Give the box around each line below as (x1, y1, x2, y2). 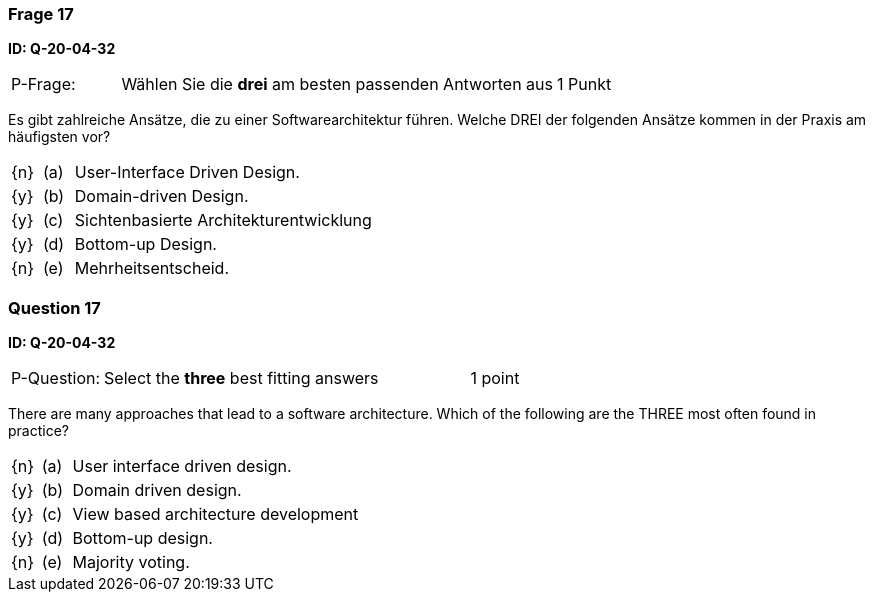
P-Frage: (11, 74, 76, 95)
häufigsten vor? (8, 128, 111, 146)
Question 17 (8, 297, 101, 318)
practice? (8, 422, 69, 440)
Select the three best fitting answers (104, 368, 379, 389)
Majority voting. (72, 552, 190, 573)
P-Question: (11, 368, 101, 389)
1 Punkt (557, 74, 612, 95)
